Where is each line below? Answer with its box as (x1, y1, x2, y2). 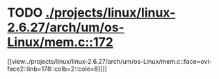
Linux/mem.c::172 (7, 35, 113, 50)
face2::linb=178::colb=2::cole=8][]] (7, 64, 108, 73)
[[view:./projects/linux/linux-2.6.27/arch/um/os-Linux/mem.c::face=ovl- (7, 57, 212, 65)
